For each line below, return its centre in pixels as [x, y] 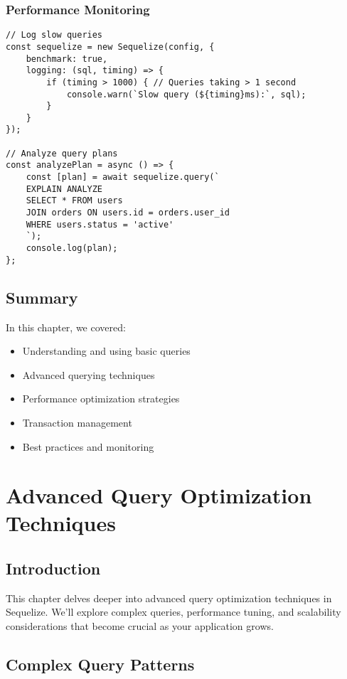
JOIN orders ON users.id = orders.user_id [128, 213]
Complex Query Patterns [100, 664]
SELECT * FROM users [74, 201]
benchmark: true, [67, 59]
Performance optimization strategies [101, 399]
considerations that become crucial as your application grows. [140, 626]
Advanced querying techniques [89, 374]
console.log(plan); [72, 248]
